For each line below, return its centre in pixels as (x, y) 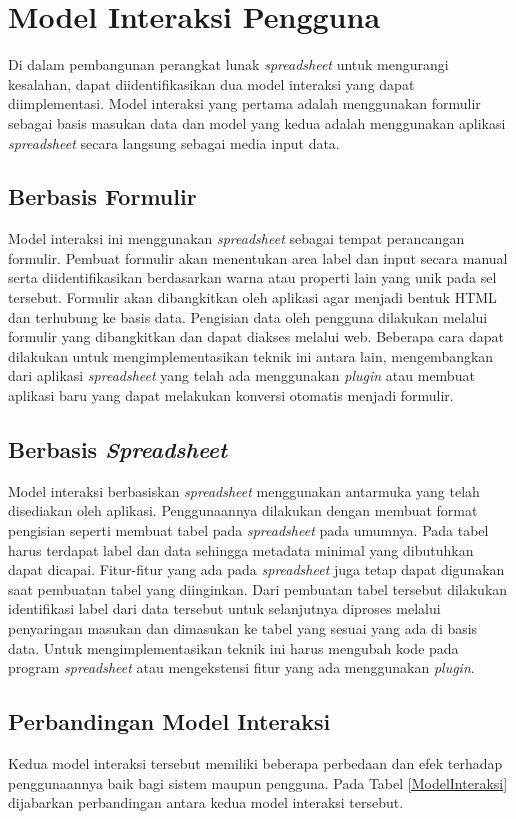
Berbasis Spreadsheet (118, 449)
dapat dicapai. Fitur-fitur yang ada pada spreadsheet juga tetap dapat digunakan (256, 569)
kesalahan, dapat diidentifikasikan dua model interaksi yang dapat (211, 83)
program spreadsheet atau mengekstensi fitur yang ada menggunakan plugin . (241, 667)
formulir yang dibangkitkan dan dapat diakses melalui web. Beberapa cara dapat (256, 336)
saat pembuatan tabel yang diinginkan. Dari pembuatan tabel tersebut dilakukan (258, 588)
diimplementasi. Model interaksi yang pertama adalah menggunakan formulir (244, 103)
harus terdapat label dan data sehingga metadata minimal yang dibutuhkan (241, 549)
